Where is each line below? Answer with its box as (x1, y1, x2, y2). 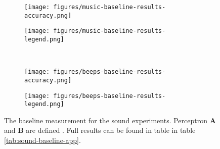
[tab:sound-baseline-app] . (4, 135, 81, 145)
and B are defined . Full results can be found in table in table (4, 125, 196, 135)
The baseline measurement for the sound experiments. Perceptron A (4, 115, 216, 125)
